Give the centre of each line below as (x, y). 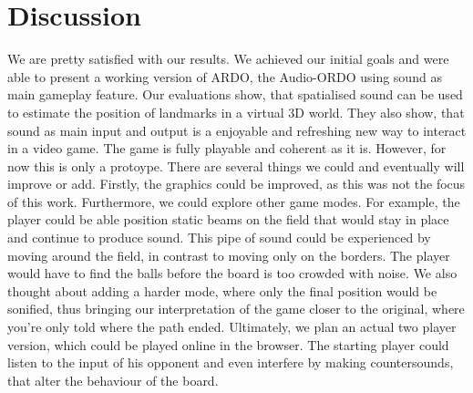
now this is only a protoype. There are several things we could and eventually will (236, 165)
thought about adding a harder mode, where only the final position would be (222, 290)
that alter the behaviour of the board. (113, 380)
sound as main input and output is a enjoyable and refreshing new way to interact (237, 130)
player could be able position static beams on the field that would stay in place (228, 219)
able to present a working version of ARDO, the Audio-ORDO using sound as (225, 76)
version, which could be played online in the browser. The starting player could (228, 344)
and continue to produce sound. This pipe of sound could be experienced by (219, 238)
